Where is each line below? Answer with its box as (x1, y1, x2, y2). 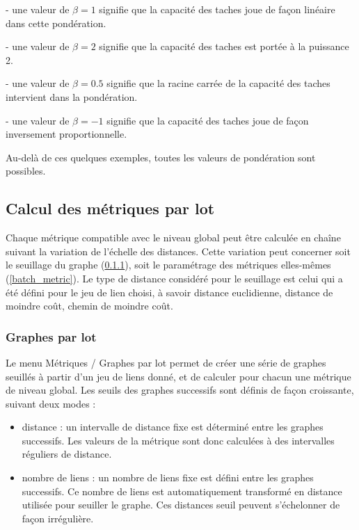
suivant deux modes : (6, 396, 96, 410)
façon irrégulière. (22, 511, 94, 525)
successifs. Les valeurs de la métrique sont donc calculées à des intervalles (22, 433, 335, 447)
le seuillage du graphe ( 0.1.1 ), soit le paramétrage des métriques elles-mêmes (6, 257, 331, 272)
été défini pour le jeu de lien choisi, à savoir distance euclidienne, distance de (6, 284, 333, 299)
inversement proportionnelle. (6, 127, 127, 141)
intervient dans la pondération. (6, 89, 138, 104)
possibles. (6, 163, 46, 178)
